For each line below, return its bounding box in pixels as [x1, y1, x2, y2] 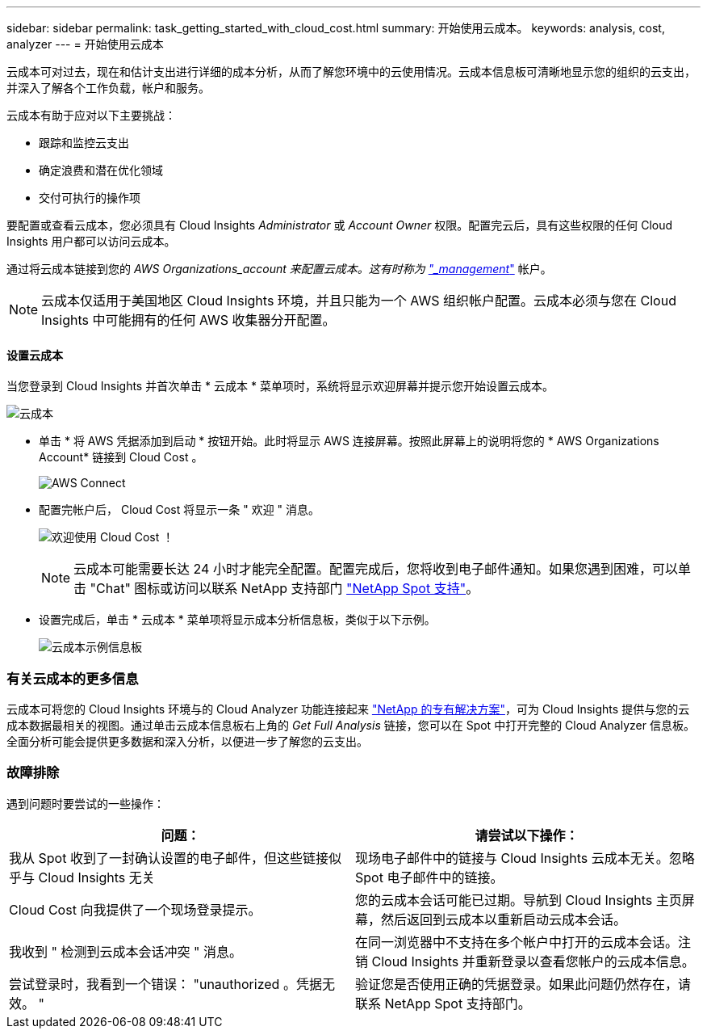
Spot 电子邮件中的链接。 [355, 869, 504, 886]
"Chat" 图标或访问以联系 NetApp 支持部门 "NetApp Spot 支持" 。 [90, 580, 479, 597]
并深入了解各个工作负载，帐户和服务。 [6, 81, 210, 95]
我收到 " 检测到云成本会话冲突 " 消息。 [9, 943, 242, 960]
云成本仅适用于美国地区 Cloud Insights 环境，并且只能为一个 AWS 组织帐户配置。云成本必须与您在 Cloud [41, 292, 676, 309]
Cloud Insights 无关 [38, 869, 155, 886]
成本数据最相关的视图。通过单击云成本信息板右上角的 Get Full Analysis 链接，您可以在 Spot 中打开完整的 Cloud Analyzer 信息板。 [6, 717, 695, 732]
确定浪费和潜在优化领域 [39, 163, 163, 177]
